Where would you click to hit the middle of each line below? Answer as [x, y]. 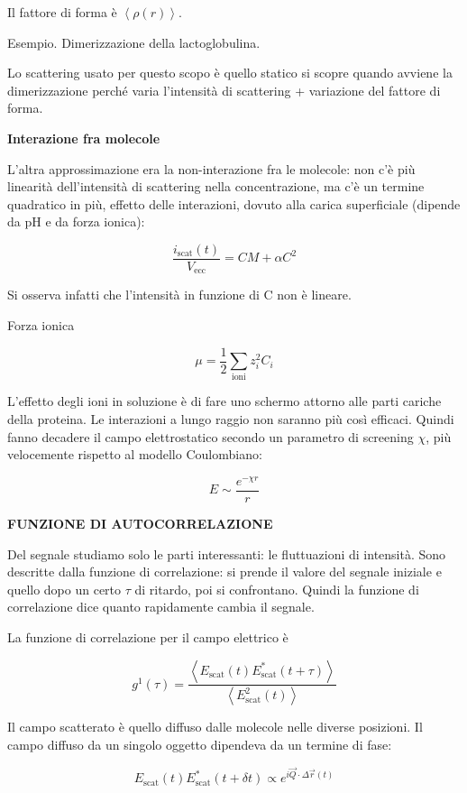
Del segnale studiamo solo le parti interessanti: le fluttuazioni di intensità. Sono [227, 553]
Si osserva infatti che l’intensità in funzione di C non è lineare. [179, 295]
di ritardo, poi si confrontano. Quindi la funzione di [277, 589]
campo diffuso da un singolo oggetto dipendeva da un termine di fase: [200, 744]
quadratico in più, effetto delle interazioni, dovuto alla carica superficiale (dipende [234, 203]
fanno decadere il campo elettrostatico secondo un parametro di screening [211, 436]
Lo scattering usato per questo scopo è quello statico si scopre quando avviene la [230, 73]
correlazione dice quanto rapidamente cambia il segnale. [161, 607]
